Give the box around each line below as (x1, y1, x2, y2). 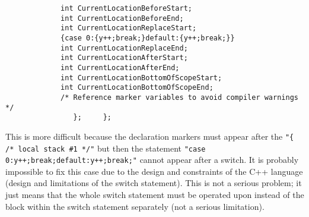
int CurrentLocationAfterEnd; (60, 63, 180, 72)
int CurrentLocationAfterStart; (60, 54, 188, 62)
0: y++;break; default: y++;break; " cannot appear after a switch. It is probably (5, 153, 299, 166)
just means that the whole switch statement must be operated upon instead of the (5, 188, 304, 201)
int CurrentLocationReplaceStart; (60, 24, 197, 33)
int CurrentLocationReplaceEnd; (60, 43, 188, 52)
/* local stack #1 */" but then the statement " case (5, 141, 206, 154)
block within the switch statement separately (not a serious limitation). (5, 200, 265, 212)
